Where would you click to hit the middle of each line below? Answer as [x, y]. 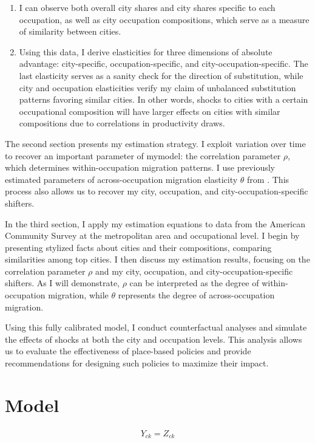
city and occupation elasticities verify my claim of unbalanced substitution [157, 87]
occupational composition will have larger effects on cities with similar [150, 111]
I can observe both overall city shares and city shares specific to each [147, 7]
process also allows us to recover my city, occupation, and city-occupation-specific [157, 191]
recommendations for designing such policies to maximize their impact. [137, 363]
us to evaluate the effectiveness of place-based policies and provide [128, 351]
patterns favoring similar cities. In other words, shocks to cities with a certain [164, 99]
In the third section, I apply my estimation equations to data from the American [155, 223]
